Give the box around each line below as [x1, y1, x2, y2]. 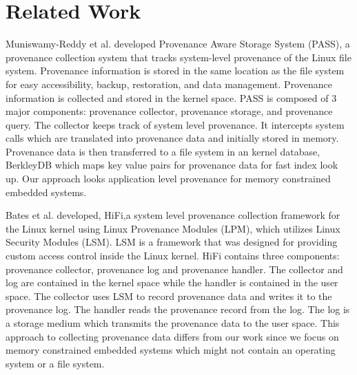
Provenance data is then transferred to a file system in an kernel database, [6, 144, 320, 158]
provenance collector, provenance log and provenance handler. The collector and [6, 261, 343, 276]
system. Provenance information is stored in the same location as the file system [6, 63, 345, 78]
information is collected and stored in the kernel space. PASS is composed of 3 [6, 90, 337, 105]
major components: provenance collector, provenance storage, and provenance [6, 104, 333, 118]
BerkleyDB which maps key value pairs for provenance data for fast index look [6, 158, 338, 172]
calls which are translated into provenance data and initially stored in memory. [6, 131, 339, 145]
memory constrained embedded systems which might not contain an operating [6, 343, 336, 357]
